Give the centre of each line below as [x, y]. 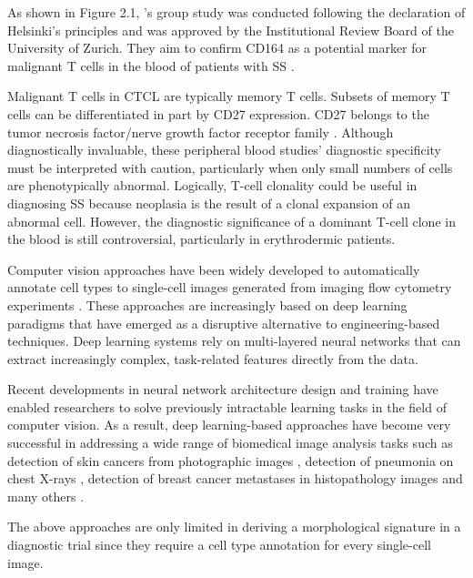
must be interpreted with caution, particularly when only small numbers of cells [230, 167]
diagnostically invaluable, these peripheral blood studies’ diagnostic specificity [224, 150]
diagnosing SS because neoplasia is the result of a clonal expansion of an [209, 203]
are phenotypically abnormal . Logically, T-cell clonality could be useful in [212, 185]
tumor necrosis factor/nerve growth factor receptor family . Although [201, 132]
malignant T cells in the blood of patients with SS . [151, 65]
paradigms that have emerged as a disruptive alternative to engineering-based [224, 323]
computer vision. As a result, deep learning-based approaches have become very [229, 425]
